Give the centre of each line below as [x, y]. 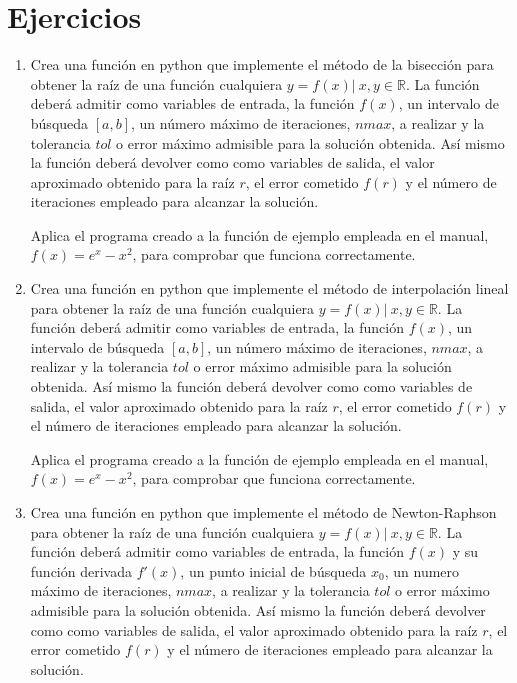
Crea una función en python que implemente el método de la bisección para [262, 64]
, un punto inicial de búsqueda [273, 570]
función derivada [81, 570]
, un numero [422, 570]
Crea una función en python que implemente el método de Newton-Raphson [263, 512]
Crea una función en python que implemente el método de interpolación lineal [269, 288]
